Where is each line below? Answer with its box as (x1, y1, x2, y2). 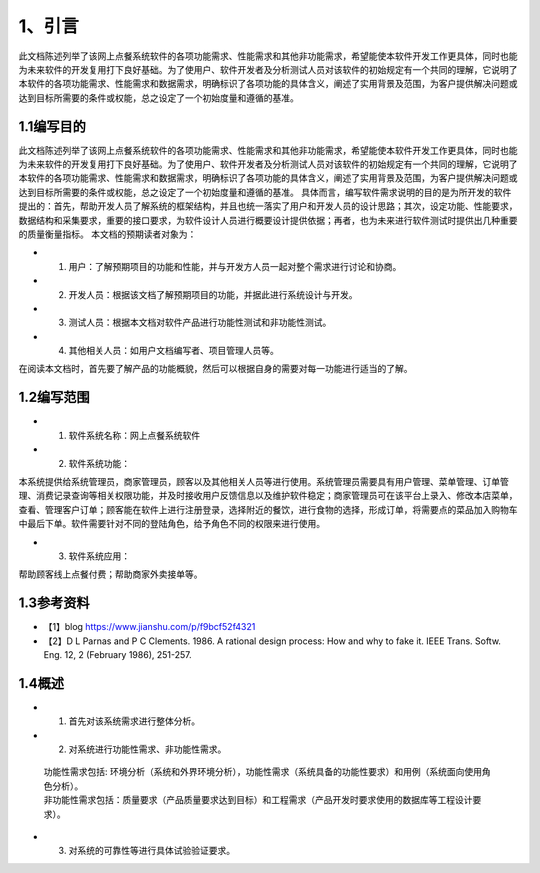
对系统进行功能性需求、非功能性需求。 (68, 743, 227, 755)
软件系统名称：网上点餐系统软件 (68, 429, 200, 441)
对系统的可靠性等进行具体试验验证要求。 (68, 845, 235, 857)
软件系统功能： (68, 457, 130, 469)
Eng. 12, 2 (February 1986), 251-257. (43, 648, 192, 660)
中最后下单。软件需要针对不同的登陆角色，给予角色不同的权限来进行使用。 (18, 518, 325, 530)
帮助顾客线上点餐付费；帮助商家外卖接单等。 (18, 568, 203, 580)
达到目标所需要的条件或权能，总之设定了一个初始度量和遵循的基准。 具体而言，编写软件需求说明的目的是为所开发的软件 (18, 186, 512, 198)
